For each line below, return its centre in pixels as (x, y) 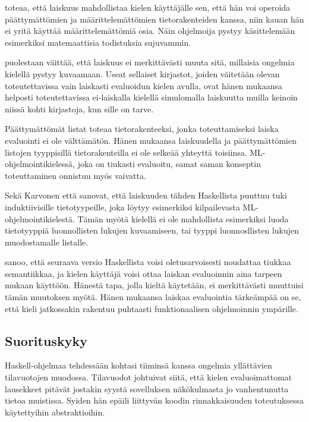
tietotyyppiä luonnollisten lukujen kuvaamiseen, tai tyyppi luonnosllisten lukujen (152, 230)
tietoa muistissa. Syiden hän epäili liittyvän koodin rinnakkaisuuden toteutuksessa (154, 400)
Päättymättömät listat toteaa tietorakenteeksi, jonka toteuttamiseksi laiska (142, 129)
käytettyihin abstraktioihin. (55, 412)
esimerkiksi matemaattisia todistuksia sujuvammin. (98, 42)
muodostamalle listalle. (47, 242)
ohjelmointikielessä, (40, 164)
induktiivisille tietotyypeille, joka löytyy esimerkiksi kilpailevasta (122, 207)
